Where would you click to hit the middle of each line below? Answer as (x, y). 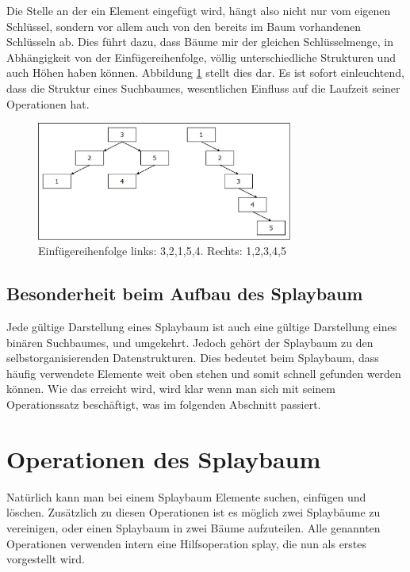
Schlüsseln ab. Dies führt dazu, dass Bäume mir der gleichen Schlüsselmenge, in (200, 42)
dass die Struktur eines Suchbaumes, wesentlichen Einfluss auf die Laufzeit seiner (203, 88)
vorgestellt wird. (46, 559)
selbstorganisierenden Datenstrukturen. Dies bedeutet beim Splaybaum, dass (193, 358)
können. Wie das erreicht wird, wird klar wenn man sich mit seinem (171, 389)
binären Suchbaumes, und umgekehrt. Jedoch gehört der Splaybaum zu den (190, 342)
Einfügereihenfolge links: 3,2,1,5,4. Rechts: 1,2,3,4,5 (162, 251)
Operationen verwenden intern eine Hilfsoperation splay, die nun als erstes (187, 543)
